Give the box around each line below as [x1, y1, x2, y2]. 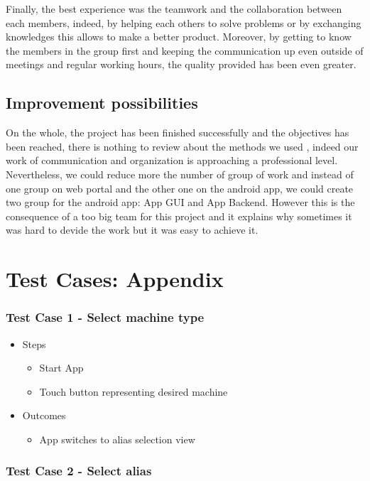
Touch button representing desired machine [39, 384, 228, 399]
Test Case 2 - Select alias [6, 462, 152, 480]
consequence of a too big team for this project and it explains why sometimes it [6, 208, 352, 223]
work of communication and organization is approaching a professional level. [6, 153, 338, 168]
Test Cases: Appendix [6, 264, 224, 293]
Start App [39, 360, 84, 375]
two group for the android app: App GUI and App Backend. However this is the [6, 195, 355, 210]
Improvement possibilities [6, 92, 198, 114]
